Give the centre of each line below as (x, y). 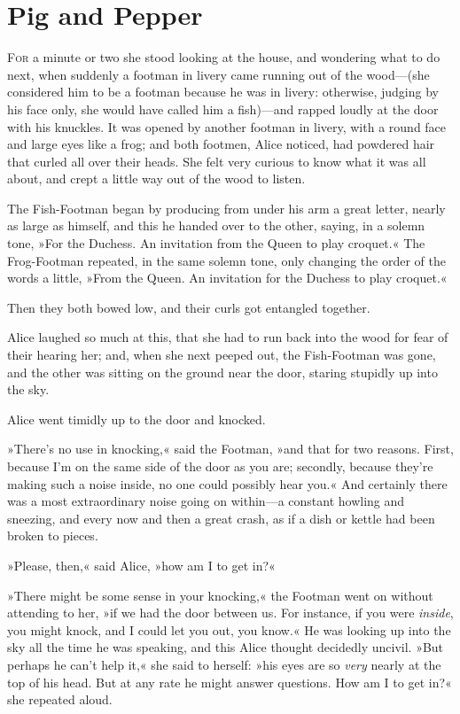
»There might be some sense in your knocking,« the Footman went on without (220, 595)
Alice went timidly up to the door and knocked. (136, 419)
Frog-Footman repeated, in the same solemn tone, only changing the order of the (226, 260)
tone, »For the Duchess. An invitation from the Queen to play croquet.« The (216, 243)
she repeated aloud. (60, 699)
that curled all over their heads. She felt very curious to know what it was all (217, 161)
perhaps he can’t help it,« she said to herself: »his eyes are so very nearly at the (224, 664)
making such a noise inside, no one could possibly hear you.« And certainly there (227, 483)
